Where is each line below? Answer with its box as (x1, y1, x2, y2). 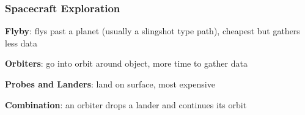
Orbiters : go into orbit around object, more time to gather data (5, 57, 248, 70)
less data (5, 36, 38, 49)
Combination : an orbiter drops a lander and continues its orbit (5, 98, 247, 111)
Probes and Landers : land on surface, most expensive (5, 78, 215, 90)
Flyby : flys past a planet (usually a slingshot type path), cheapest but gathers (5, 24, 300, 37)
